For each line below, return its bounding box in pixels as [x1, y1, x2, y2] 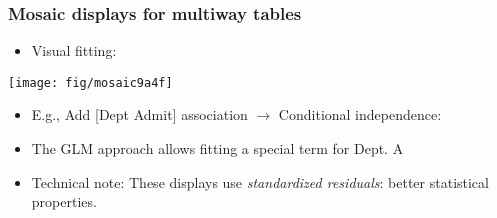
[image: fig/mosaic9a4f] [8, 75, 173, 90]
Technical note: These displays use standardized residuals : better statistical [31, 171, 489, 192]
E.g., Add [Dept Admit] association [31, 104, 248, 125]
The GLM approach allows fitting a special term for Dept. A [31, 138, 404, 159]
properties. [31, 191, 97, 212]
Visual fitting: [31, 40, 117, 61]
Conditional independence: [278, 104, 442, 125]
